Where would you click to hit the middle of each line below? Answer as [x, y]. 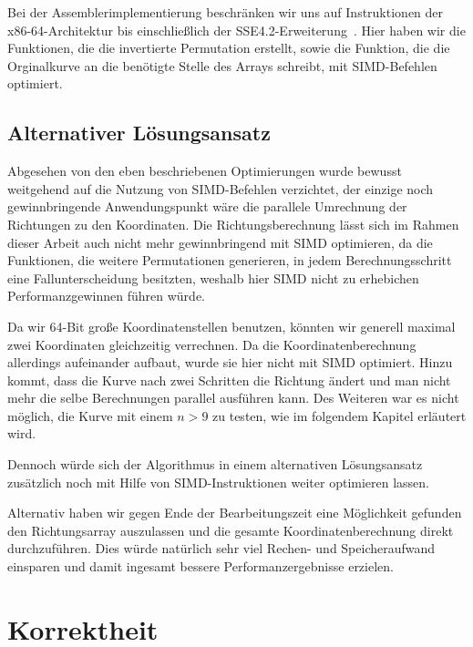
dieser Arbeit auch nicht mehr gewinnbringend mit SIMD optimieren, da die [220, 242]
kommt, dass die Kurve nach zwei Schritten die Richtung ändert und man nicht [229, 380]
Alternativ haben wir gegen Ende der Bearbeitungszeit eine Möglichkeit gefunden [235, 513]
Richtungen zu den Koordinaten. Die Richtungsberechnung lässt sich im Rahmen [233, 224]
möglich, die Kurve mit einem [90, 415]
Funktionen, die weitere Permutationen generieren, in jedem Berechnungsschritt [230, 260]
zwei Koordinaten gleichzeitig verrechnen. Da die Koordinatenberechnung [212, 344]
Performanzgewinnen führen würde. [106, 296]
